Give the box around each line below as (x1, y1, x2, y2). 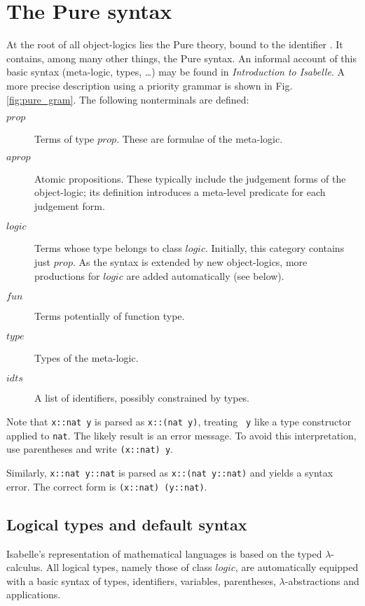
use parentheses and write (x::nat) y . (6, 442, 173, 456)
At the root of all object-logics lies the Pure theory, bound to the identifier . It (6, 37, 343, 52)
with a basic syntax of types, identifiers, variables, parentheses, (6, 573, 276, 588)
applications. (6, 587, 61, 602)
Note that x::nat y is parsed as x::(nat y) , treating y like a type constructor (6, 414, 352, 429)
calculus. (6, 560, 43, 575)
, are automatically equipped (235, 560, 359, 575)
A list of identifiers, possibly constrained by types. (34, 390, 250, 405)
